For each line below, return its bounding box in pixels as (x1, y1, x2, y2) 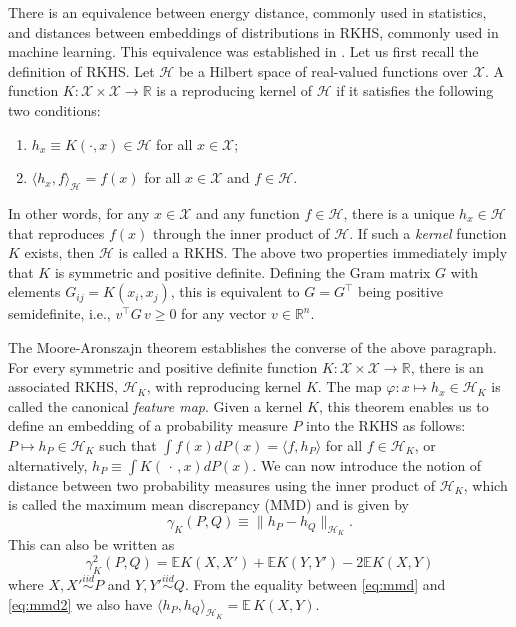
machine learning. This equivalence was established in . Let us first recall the (8, 41, 479, 62)
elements (8, 281, 61, 302)
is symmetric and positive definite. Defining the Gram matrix (54, 261, 431, 282)
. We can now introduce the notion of (252, 454, 482, 475)
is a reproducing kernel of (156, 80, 313, 101)
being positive (358, 281, 443, 302)
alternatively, (8, 454, 88, 475)
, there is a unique (343, 202, 455, 223)
